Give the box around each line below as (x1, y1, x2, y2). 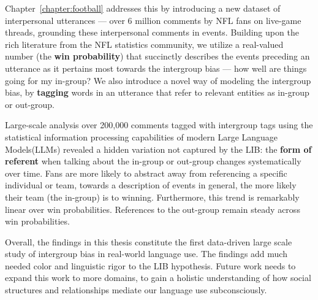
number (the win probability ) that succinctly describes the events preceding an (5, 50, 310, 63)
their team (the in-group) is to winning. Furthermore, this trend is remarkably (5, 190, 300, 203)
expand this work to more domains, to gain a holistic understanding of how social (5, 271, 311, 284)
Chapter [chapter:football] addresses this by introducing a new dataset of (5, 2, 281, 14)
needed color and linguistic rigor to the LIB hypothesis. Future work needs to (5, 259, 296, 272)
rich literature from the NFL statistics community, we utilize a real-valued (5, 37, 284, 50)
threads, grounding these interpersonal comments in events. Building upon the (5, 26, 299, 39)
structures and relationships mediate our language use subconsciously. (5, 283, 267, 296)
